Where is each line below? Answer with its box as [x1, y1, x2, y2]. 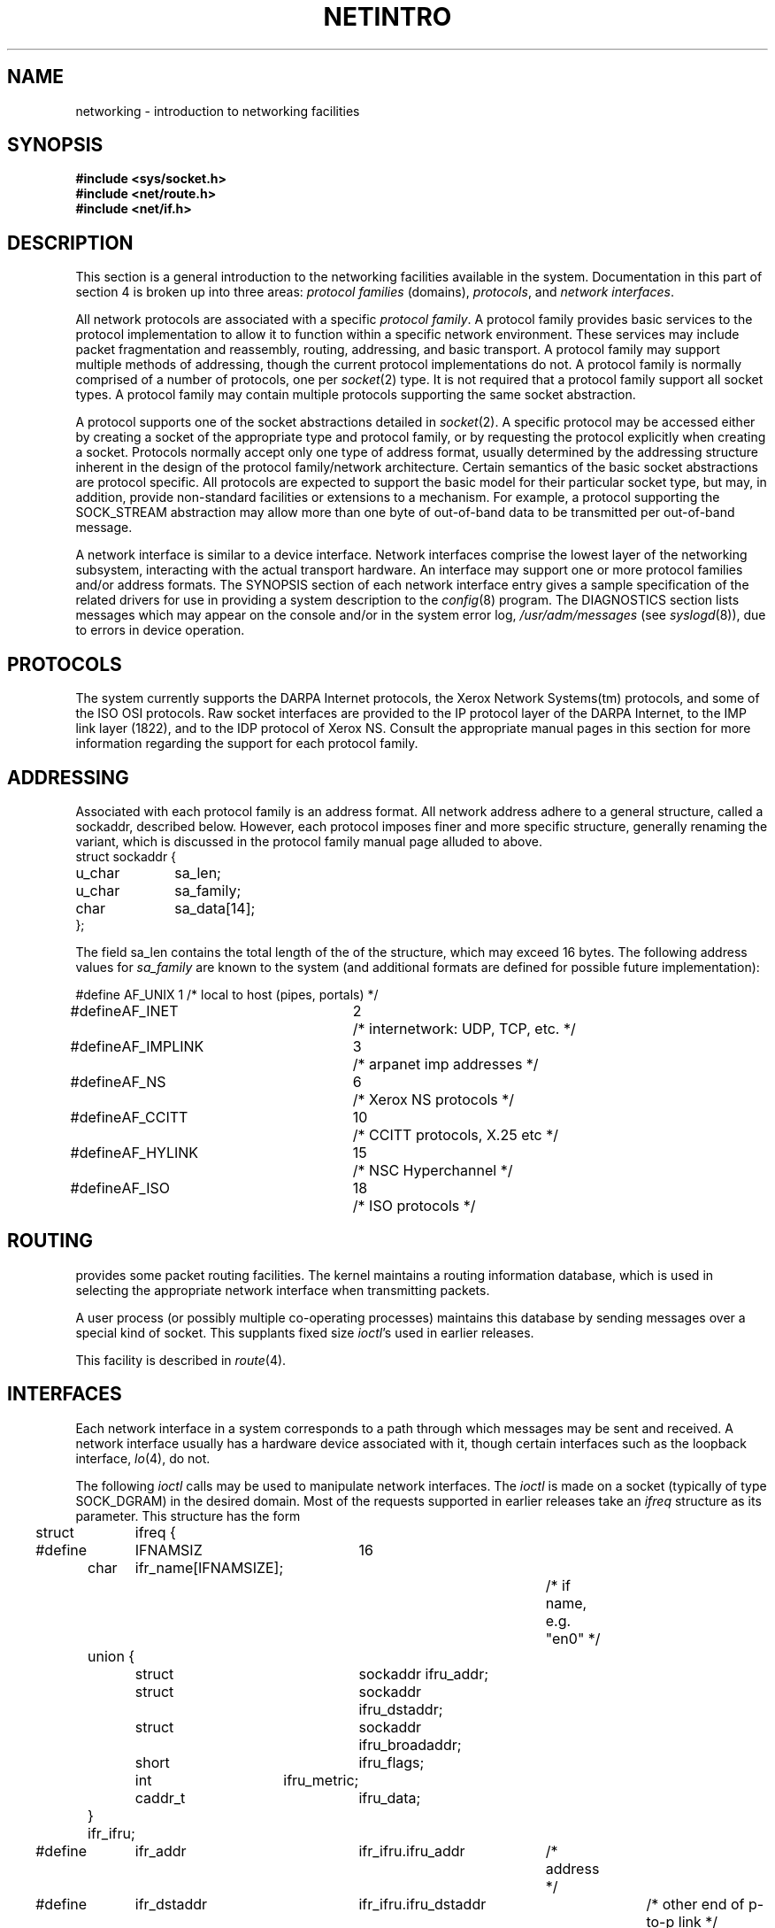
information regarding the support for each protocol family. [75, 736, 418, 752]
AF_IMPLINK [121, 1037, 204, 1055]
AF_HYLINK [121, 1143, 199, 1161]
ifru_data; [358, 1788, 421, 1807]
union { [88, 1647, 135, 1665]
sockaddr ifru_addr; [358, 1664, 488, 1683]
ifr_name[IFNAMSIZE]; [134, 1558, 284, 1577]
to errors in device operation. [75, 622, 245, 638]
